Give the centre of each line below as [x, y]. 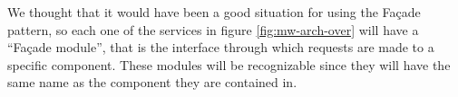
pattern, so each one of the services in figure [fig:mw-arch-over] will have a [213, 29]
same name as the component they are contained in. [152, 82]
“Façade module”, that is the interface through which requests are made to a [221, 47]
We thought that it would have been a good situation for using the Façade [214, 12]
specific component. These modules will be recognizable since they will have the [229, 64]
